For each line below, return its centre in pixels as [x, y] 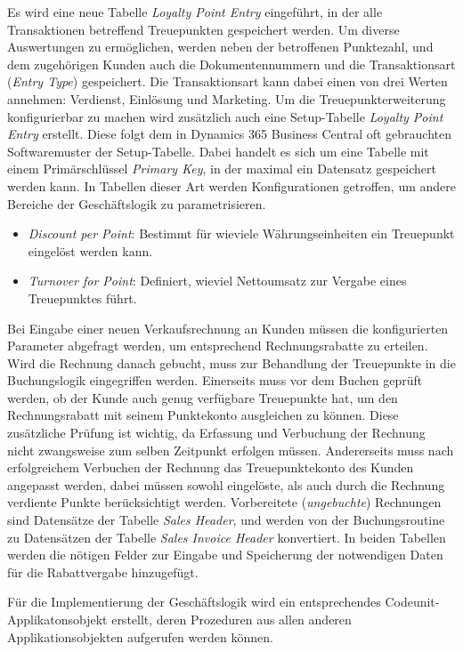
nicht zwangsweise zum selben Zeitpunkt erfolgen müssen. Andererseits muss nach [231, 450]
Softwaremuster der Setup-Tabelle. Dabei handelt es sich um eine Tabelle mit [218, 151]
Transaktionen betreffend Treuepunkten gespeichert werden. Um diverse [203, 29]
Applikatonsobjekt [57, 619]
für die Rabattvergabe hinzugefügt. [103, 572]
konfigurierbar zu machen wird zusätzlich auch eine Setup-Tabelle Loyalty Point [225, 116]
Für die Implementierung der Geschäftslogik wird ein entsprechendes [194, 602]
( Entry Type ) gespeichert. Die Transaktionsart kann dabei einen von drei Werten [227, 81]
